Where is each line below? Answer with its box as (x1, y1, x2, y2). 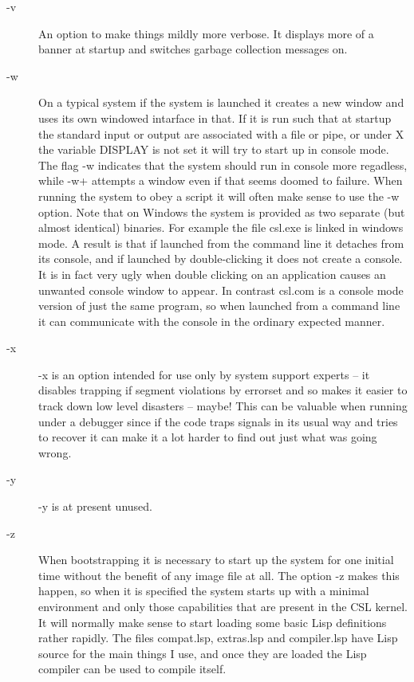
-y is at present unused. (38, 498, 152, 515)
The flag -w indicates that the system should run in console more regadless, (38, 156, 408, 173)
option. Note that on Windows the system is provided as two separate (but (38, 203, 405, 220)
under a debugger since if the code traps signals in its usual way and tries (38, 413, 398, 429)
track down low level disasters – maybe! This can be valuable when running (38, 398, 408, 414)
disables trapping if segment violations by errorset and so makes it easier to (38, 382, 408, 398)
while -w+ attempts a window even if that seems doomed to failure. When (38, 172, 403, 189)
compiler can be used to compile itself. (38, 660, 227, 677)
